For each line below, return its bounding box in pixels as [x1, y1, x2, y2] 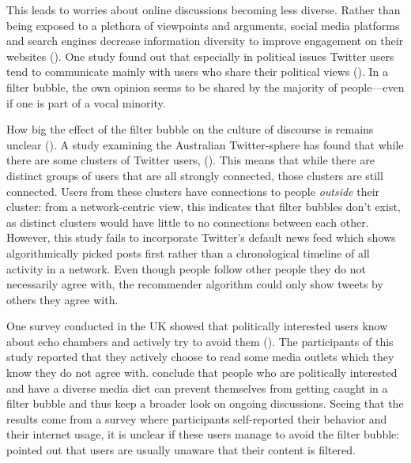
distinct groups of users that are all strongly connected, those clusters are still [6, 167, 383, 183]
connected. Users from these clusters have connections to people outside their [6, 183, 380, 199]
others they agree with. [6, 291, 119, 307]
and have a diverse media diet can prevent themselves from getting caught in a [6, 379, 388, 396]
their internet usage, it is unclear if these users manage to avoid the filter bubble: [6, 426, 400, 442]
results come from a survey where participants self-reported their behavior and [6, 410, 387, 427]
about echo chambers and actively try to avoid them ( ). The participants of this [6, 333, 394, 349]
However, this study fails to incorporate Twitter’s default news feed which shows [6, 229, 396, 246]
